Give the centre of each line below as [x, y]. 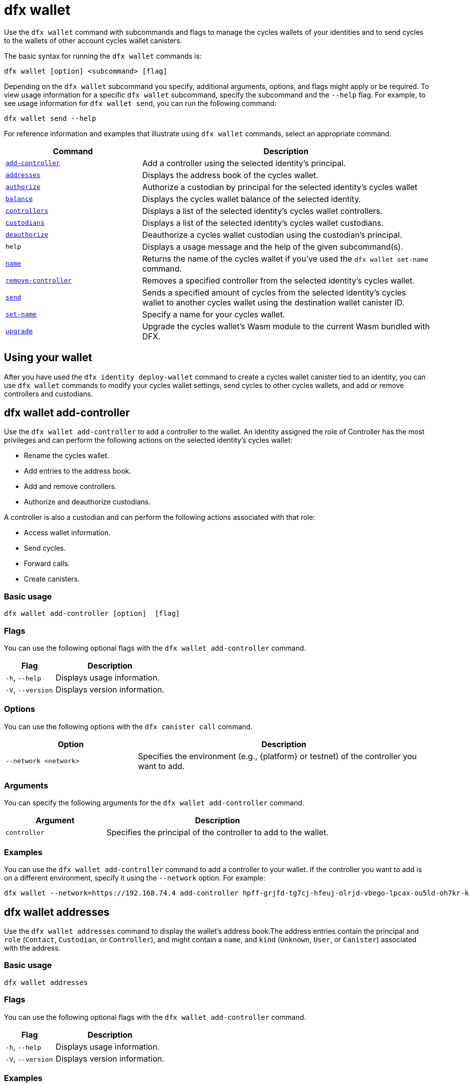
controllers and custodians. [48, 394]
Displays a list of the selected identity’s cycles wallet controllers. [262, 211]
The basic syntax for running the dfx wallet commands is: [103, 56]
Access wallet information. [67, 533]
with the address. [32, 948]
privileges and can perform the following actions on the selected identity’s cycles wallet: [148, 440]
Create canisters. [52, 579]
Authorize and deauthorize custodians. [87, 502]
